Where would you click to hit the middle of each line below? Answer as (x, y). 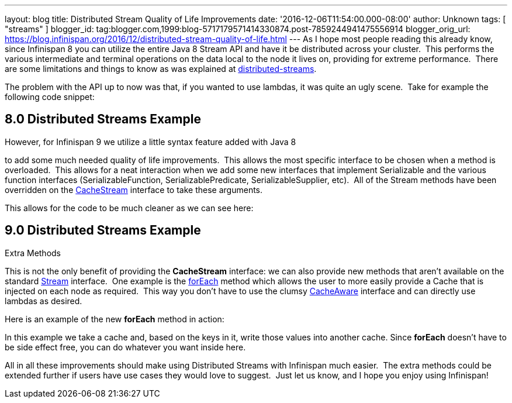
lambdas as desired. (44, 301)
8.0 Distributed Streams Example (103, 119)
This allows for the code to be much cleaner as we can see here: (129, 208)
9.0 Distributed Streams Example (103, 230)
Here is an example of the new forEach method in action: (115, 319)
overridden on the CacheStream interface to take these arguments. (134, 190)
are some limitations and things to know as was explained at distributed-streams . (161, 69)
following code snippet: (50, 97)
